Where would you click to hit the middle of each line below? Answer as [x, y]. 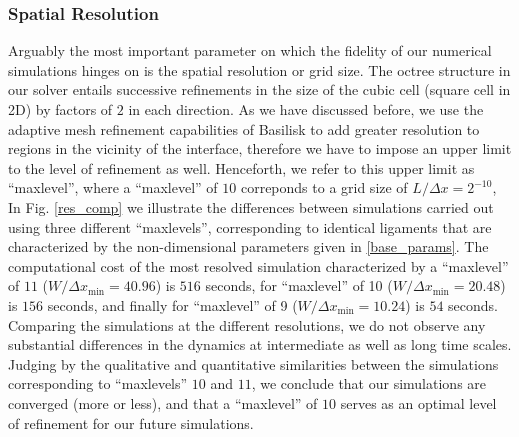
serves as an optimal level [418, 402]
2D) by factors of [60, 109]
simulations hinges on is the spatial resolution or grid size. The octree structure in [259, 69]
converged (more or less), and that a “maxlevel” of [163, 402]
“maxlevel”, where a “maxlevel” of [113, 187]
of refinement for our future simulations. [131, 422]
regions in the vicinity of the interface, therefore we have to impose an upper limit [260, 148]
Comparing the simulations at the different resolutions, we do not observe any [247, 324]
